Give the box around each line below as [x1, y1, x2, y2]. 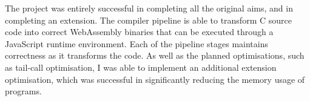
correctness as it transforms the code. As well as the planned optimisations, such [5, 49, 305, 62]
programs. [5, 85, 42, 97]
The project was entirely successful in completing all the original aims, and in [5, 2, 293, 14]
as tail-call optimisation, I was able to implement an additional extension [5, 60, 277, 73]
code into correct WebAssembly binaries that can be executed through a [5, 25, 274, 38]
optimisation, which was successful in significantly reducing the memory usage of [5, 73, 305, 85]
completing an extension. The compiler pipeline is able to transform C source [5, 13, 292, 26]
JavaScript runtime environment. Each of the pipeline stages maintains [5, 37, 268, 50]
